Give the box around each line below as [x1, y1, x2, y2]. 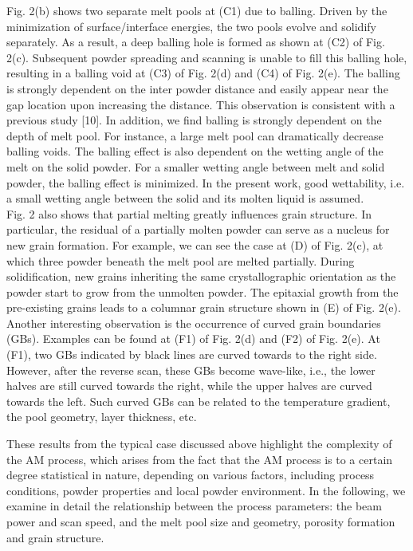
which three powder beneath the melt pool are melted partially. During [6, 252, 355, 269]
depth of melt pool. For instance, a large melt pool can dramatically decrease [6, 127, 383, 144]
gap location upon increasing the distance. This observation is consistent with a [6, 96, 395, 112]
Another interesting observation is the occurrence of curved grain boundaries [6, 314, 381, 331]
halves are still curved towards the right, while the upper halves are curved [6, 377, 372, 394]
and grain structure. [6, 529, 104, 545]
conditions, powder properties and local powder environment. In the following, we [6, 482, 406, 498]
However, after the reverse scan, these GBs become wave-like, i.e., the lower [6, 361, 376, 378]
